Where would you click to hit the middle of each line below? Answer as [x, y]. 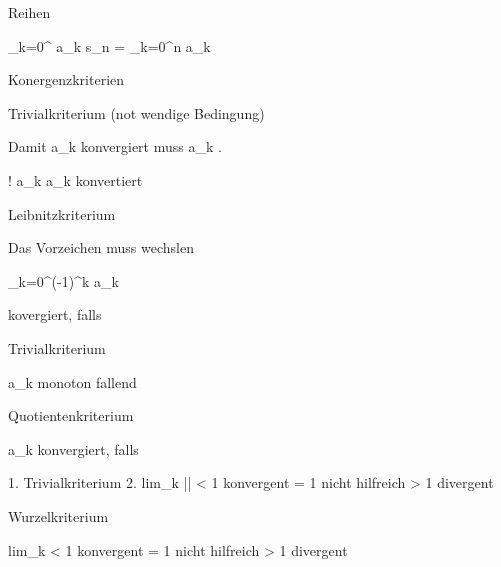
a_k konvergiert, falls [73, 448]
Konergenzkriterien [66, 79]
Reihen [29, 12]
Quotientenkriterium [71, 415]
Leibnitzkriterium [62, 213]
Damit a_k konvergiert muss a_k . [115, 146]
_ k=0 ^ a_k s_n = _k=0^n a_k [109, 45]
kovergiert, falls [55, 314]
